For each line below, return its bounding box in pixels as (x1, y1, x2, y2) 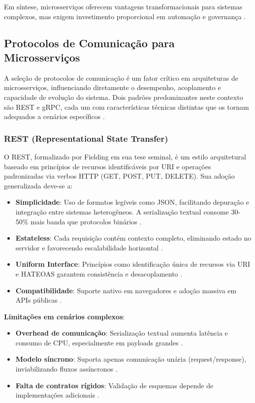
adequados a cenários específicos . (4, 111, 105, 122)
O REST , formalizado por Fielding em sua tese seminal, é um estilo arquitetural (4, 151, 246, 161)
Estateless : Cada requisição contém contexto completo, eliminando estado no (15, 233, 252, 243)
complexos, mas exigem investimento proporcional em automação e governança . (4, 11, 246, 21)
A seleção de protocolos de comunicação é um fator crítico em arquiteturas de (4, 72, 238, 83)
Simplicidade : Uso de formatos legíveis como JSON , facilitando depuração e (15, 197, 249, 207)
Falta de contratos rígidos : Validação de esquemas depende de (15, 380, 214, 390)
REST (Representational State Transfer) (4, 132, 168, 144)
